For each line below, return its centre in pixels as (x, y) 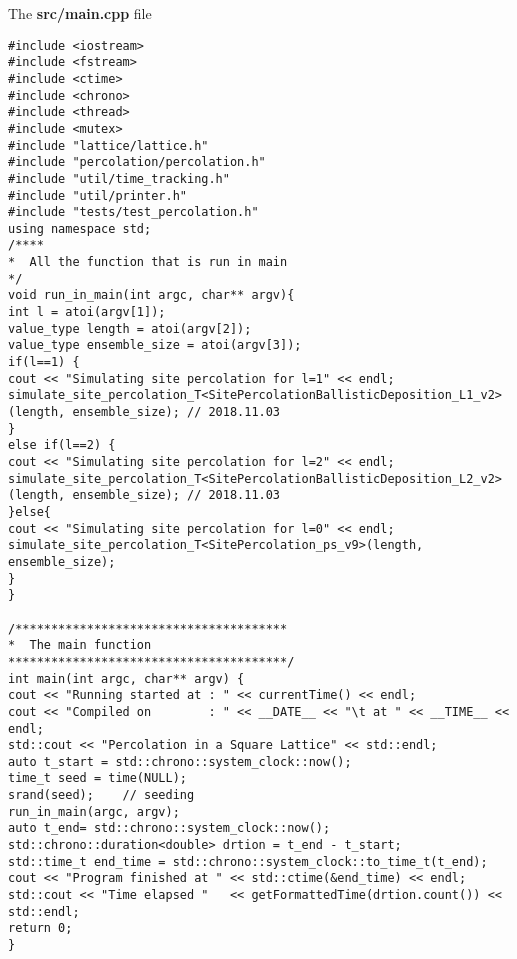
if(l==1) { (44, 362)
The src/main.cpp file (80, 13)
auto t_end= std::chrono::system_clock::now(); (169, 828)
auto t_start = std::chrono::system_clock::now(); (180, 761)
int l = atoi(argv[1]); (87, 312)
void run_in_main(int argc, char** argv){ (151, 295)
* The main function (80, 645)
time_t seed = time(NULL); (97, 778)
